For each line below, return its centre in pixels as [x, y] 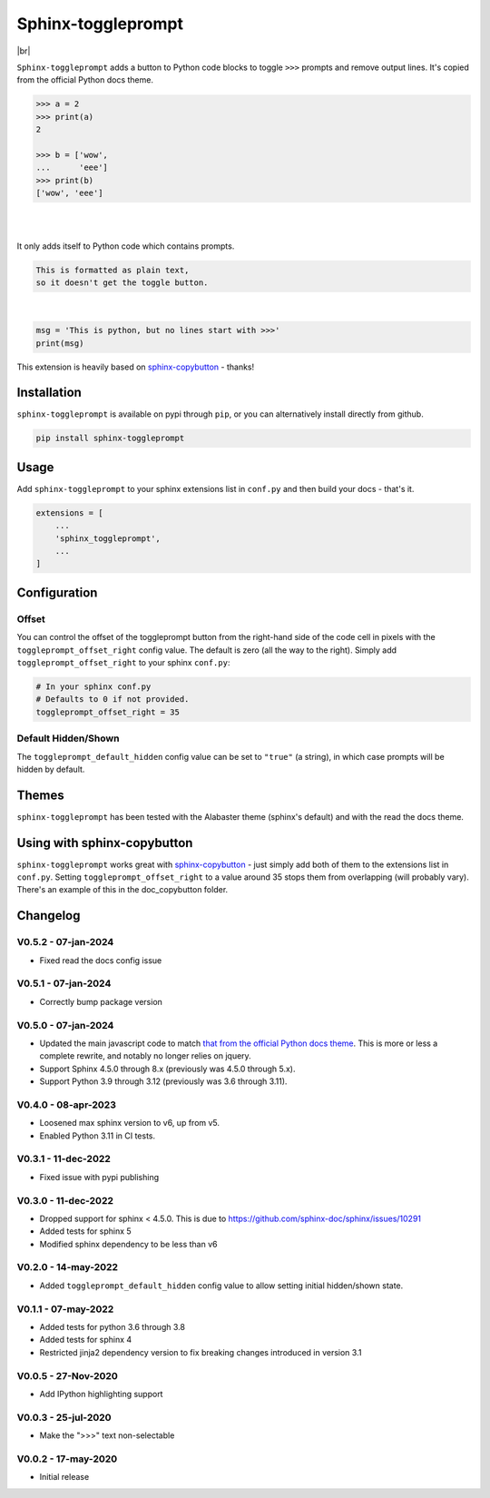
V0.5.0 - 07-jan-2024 [65, 1025]
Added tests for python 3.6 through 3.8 [113, 1326]
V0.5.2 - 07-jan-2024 [65, 942]
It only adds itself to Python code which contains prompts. [126, 246]
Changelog [49, 916]
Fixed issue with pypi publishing [99, 1177]
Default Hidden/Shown [68, 738]
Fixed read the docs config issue [101, 960]
